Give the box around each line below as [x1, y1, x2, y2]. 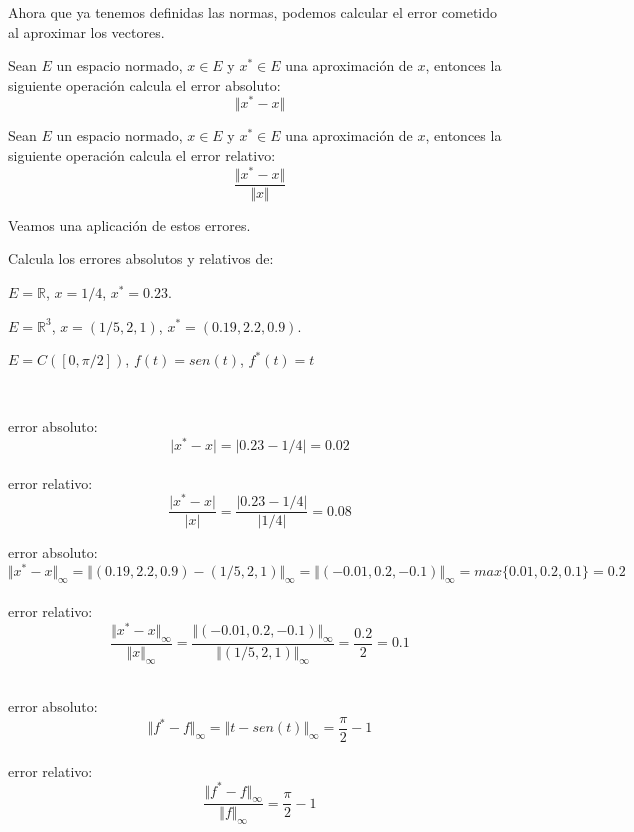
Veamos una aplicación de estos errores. [8, 214, 251, 235]
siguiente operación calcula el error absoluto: [8, 74, 281, 95]
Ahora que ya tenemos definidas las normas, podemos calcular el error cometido [8, 2, 498, 22]
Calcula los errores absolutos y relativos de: [8, 248, 274, 269]
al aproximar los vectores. [8, 21, 165, 42]
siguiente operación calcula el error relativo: [8, 145, 276, 166]
